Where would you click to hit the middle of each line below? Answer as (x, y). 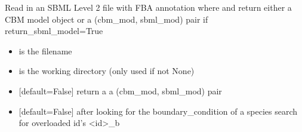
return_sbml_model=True (54, 31)
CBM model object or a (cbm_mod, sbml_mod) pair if (107, 19)
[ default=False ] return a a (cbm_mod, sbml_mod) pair (120, 90)
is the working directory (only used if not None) (107, 71)
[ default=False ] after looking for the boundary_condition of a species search (158, 111)
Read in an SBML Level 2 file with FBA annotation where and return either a (148, 7)
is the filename (45, 50)
